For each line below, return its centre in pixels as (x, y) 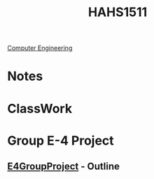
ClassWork (40, 108)
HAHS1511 (118, 12)
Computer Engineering (40, 48)
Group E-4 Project (61, 140)
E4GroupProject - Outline (64, 167)
